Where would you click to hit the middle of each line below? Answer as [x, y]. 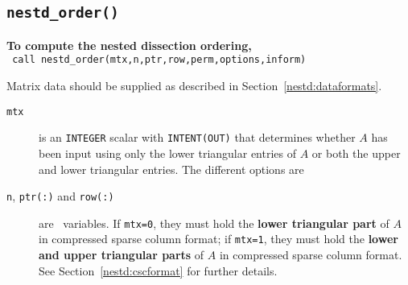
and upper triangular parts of [122, 255]
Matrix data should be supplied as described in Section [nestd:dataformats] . [194, 86]
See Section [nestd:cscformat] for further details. [158, 270]
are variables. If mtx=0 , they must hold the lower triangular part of [214, 223]
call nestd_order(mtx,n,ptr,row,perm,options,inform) [159, 60]
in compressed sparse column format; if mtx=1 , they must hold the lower [218, 239]
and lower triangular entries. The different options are [171, 169]
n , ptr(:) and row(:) [60, 196]
